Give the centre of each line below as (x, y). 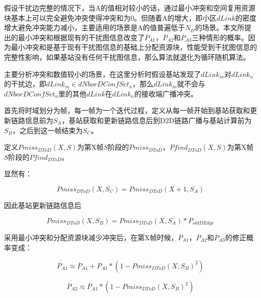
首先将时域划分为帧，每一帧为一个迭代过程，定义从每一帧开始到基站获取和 (127, 110)
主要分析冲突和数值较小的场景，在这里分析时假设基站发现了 (102, 74)
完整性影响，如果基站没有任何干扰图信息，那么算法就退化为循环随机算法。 (127, 57)
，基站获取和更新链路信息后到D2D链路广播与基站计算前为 (157, 120)
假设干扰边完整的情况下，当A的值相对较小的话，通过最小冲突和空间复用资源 (130, 8)
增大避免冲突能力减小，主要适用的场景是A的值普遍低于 (95, 27)
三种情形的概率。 (220, 37)
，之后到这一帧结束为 (47, 130)
